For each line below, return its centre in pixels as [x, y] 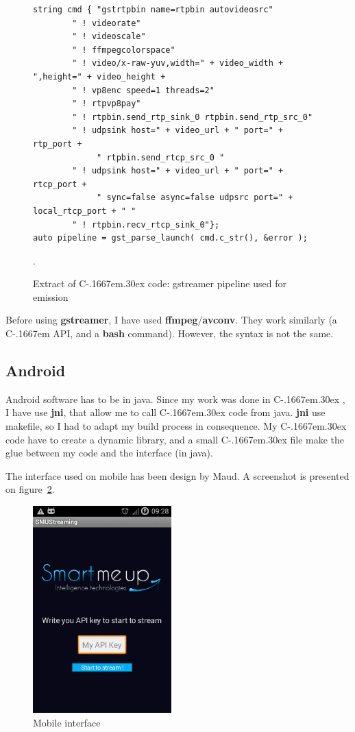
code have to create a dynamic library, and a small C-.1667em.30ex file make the [175, 439]
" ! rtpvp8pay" [107, 104]
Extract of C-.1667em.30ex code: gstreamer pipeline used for [160, 283]
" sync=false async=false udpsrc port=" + [195, 198]
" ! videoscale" [109, 37]
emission [51, 296]
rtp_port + [58, 144]
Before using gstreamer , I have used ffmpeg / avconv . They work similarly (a [171, 320]
